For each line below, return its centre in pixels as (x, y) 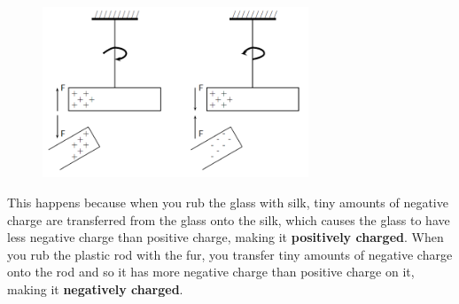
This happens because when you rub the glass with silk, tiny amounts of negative (228, 203)
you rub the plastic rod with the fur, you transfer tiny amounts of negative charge (230, 254)
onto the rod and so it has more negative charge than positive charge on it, (211, 272)
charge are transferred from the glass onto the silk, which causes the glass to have (229, 219)
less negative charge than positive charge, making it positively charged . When (226, 237)
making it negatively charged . (95, 288)
